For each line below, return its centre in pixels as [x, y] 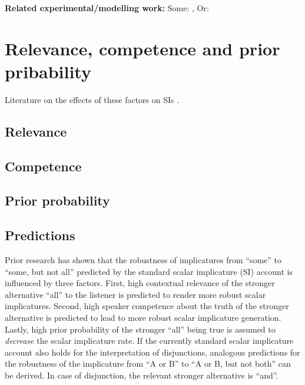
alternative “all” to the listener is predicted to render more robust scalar [135, 294]
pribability [48, 71]
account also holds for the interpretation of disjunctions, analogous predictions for [152, 352]
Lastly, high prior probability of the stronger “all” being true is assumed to [140, 329]
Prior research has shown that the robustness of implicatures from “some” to [143, 260]
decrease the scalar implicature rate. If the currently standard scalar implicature [149, 341]
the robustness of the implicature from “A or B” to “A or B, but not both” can [148, 364]
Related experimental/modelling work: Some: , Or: [107, 8]
